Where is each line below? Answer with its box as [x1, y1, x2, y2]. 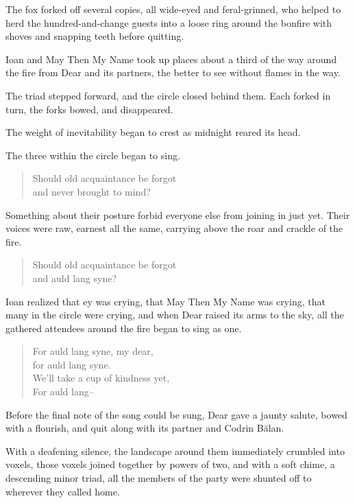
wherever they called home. [5, 484, 120, 498]
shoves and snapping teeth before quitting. [5, 29, 184, 43]
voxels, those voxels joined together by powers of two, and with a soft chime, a [5, 457, 335, 471]
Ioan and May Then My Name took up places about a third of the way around [5, 51, 337, 66]
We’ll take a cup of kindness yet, [32, 371, 170, 385]
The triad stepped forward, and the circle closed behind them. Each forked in [5, 88, 331, 102]
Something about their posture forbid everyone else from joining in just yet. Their [5, 207, 350, 222]
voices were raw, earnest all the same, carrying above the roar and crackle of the [5, 221, 343, 235]
